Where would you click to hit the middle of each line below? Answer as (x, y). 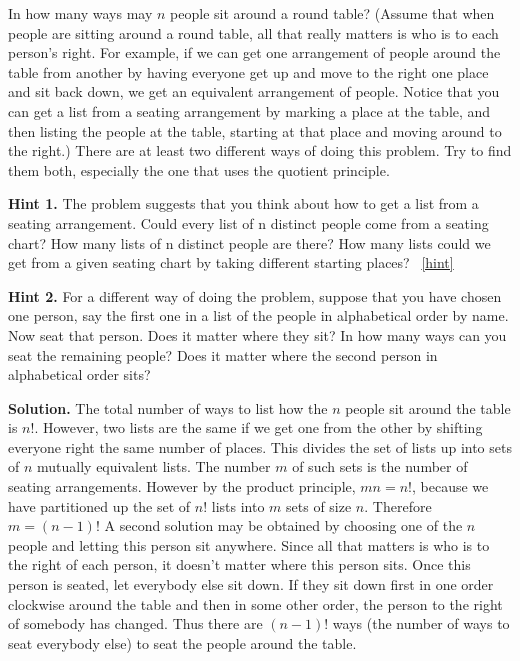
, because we (450, 486)
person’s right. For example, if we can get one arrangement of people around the (254, 52)
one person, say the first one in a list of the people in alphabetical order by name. (258, 315)
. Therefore (398, 505)
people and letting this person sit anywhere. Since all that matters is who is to (249, 544)
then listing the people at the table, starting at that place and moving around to (255, 130)
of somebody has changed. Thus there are (135, 623)
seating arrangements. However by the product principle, (182, 486)
